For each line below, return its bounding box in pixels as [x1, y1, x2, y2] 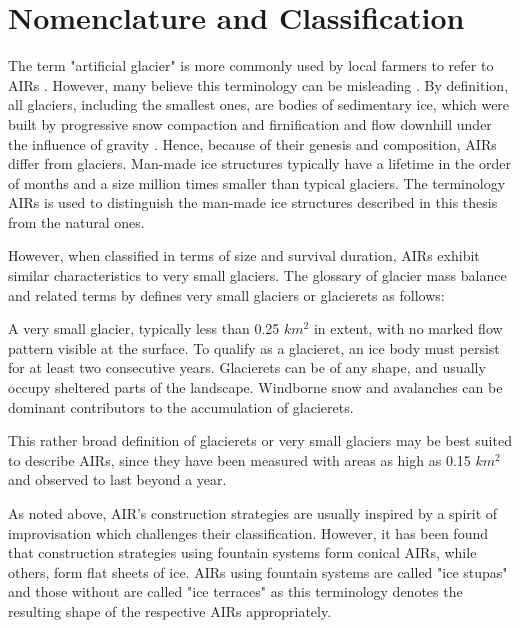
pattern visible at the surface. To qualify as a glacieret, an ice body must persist [8, 337, 500, 358]
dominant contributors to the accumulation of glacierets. [8, 396, 354, 417]
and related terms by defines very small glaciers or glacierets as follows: [8, 284, 445, 305]
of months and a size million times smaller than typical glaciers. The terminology [8, 172, 506, 193]
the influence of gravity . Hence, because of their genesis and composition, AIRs [8, 133, 497, 154]
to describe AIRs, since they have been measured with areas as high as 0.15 [8, 449, 471, 470]
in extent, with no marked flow [313, 318, 503, 339]
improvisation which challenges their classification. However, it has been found [8, 522, 489, 543]
